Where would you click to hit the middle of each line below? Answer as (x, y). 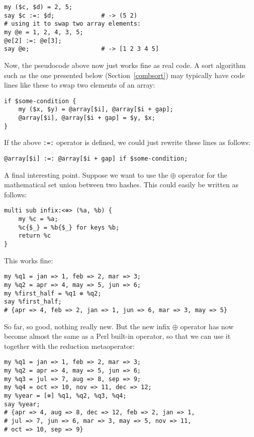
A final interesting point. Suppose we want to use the (86, 174)
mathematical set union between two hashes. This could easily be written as (121, 185)
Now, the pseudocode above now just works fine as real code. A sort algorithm (125, 65)
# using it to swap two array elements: (73, 24)
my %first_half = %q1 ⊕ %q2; (53, 293)
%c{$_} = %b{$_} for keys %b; (69, 227)
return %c (35, 236)
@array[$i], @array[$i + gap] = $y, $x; (87, 118)
